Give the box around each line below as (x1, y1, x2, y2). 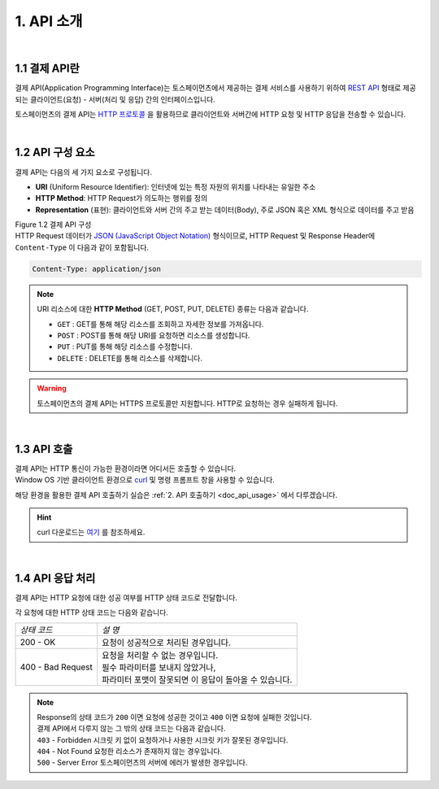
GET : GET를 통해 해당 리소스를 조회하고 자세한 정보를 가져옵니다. (57, 319, 264, 329)
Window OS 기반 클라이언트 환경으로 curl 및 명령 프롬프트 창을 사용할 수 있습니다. (15, 475, 276, 485)
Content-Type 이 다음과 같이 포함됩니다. (15, 242, 150, 252)
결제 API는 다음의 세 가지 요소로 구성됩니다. (15, 167, 152, 177)
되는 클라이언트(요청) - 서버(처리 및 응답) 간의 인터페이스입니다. (15, 94, 215, 104)
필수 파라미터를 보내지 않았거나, (102, 661, 216, 673)
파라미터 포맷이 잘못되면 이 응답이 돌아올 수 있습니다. (102, 673, 293, 685)
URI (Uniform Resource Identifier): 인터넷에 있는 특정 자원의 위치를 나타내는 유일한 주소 (35, 181, 316, 191)
